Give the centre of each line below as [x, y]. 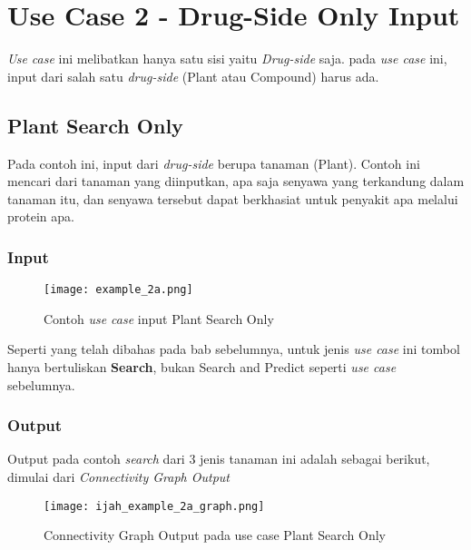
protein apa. [41, 216]
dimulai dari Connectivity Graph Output [118, 476]
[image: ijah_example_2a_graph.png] [154, 506]
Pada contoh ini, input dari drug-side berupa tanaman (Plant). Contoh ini [214, 163]
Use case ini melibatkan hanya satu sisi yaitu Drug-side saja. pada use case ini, [227, 59]
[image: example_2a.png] [118, 290]
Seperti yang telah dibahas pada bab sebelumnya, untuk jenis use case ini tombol [234, 349]
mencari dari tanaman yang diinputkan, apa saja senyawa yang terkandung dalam [236, 181]
